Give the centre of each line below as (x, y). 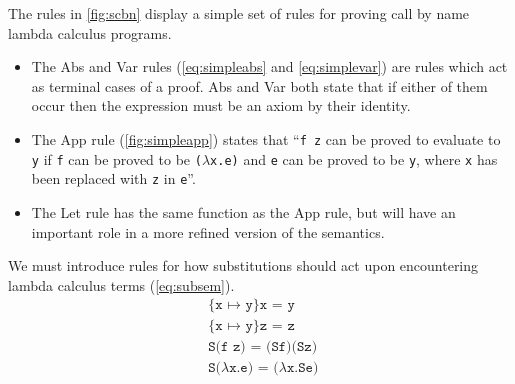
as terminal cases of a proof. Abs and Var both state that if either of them (259, 85)
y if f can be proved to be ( (116, 158)
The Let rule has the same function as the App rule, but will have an (243, 211)
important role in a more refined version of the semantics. (208, 231)
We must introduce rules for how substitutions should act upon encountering (243, 265)
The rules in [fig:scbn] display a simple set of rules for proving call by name (239, 13)
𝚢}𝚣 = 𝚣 (270, 326)
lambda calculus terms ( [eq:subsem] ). (121, 284)
